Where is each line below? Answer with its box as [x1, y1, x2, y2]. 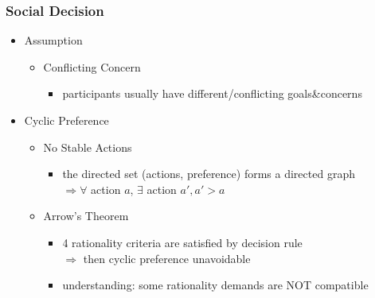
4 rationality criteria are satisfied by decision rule [62, 234, 303, 250]
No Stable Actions [43, 138, 132, 155]
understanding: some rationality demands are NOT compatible [62, 277, 369, 293]
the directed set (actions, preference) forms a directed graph [62, 165, 355, 182]
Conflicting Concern [43, 58, 141, 75]
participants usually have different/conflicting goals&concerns [62, 85, 362, 102]
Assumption [24, 32, 83, 48]
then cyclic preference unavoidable [83, 250, 251, 266]
